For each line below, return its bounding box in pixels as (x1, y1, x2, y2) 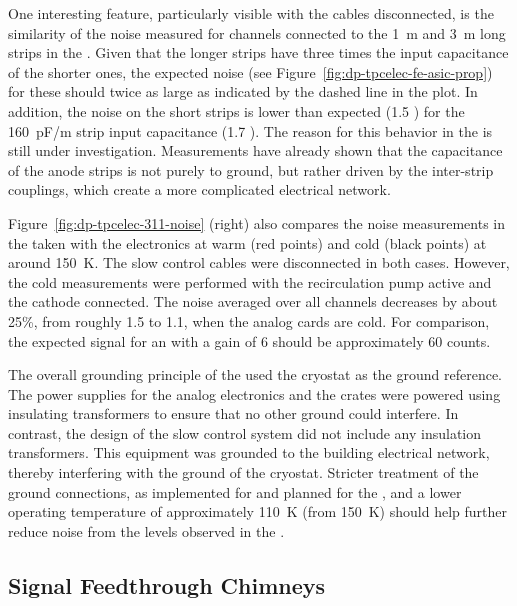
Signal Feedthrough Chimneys (8, 569, 326, 600)
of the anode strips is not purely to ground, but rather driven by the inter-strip (8, 159, 494, 180)
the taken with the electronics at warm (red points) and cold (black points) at (8, 232, 487, 253)
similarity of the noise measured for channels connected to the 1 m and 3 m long (8, 22, 506, 43)
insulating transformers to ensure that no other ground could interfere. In (8, 403, 459, 424)
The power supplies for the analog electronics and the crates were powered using (8, 383, 501, 404)
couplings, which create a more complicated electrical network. (8, 179, 391, 200)
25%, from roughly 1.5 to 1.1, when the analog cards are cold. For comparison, (8, 310, 490, 331)
